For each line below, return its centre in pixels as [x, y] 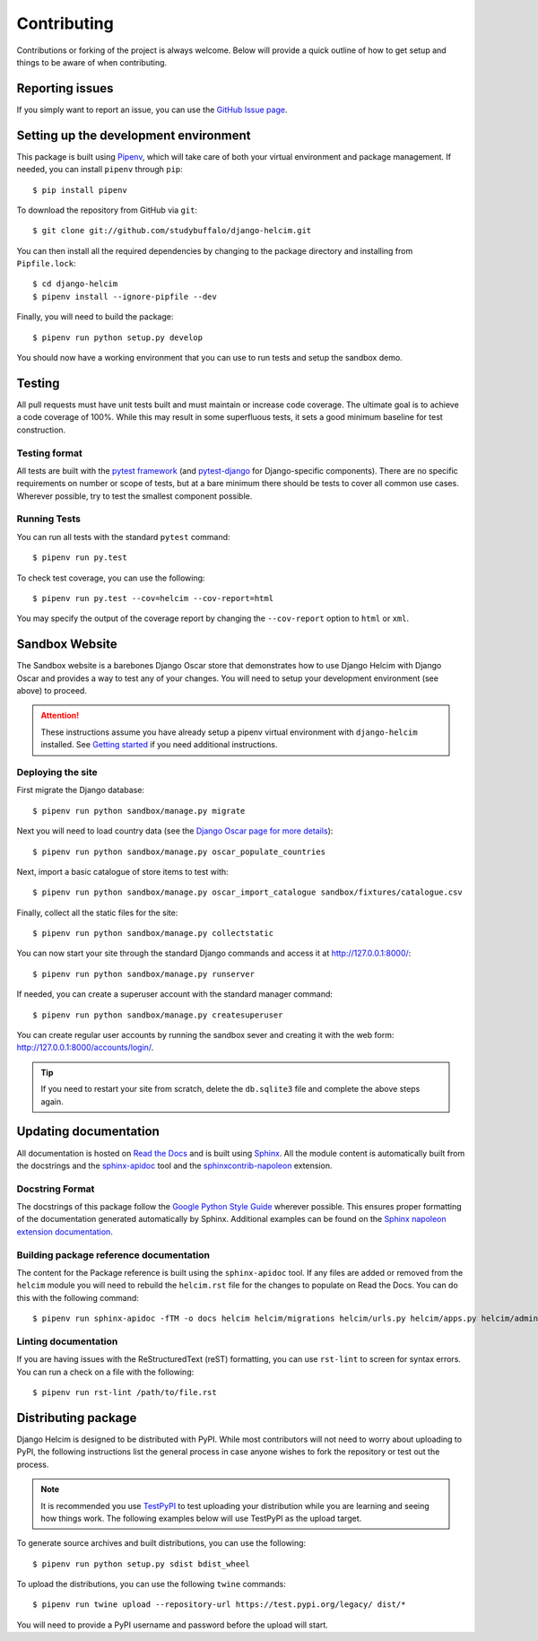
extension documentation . [65, 1231]
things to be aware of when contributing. [92, 62]
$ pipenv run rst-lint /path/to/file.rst [125, 1392]
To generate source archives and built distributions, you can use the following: [161, 1543]
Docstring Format [56, 1189]
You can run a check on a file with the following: [105, 1372]
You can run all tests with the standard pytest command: [123, 537]
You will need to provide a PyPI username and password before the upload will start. [173, 1625]
